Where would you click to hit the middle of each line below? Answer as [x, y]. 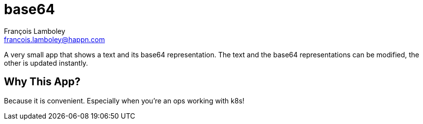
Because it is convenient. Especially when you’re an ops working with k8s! [124, 100]
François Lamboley [35, 31]
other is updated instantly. [46, 63]
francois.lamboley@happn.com [55, 39]
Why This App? [42, 82]
